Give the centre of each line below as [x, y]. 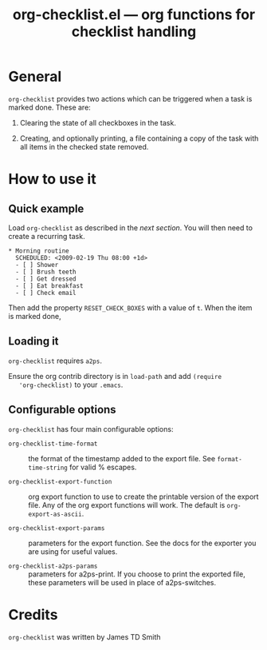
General [35, 77]
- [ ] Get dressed [46, 279]
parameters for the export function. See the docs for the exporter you [142, 543]
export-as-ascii [55, 514]
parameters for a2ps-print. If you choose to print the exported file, [137, 574]
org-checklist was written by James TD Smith [84, 636]
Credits [33, 614]
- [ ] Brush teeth [46, 272]
